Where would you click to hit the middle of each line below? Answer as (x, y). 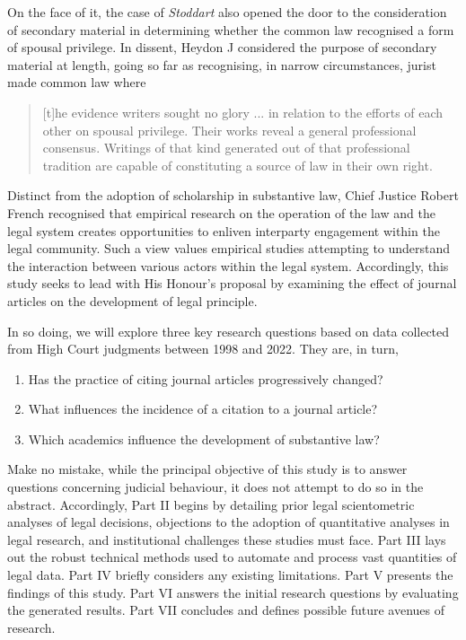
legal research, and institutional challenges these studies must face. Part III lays (227, 539)
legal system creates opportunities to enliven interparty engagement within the (224, 230)
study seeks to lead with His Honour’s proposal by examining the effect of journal (232, 283)
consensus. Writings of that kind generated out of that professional (226, 148)
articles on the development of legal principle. (132, 300)
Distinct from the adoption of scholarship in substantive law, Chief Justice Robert (233, 195)
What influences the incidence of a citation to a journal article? (203, 409)
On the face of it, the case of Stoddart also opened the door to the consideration (227, 12)
